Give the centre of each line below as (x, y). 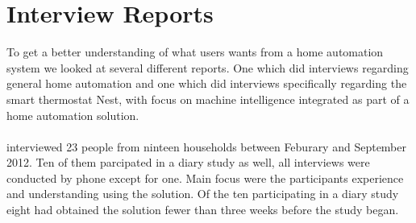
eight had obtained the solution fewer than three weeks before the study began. (203, 210)
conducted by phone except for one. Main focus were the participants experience (205, 178)
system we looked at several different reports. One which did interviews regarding (208, 67)
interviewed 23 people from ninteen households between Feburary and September (207, 146)
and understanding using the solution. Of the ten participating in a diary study (203, 194)
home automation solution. (73, 115)
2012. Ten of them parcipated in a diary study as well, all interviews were (188, 162)
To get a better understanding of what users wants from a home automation (195, 52)
